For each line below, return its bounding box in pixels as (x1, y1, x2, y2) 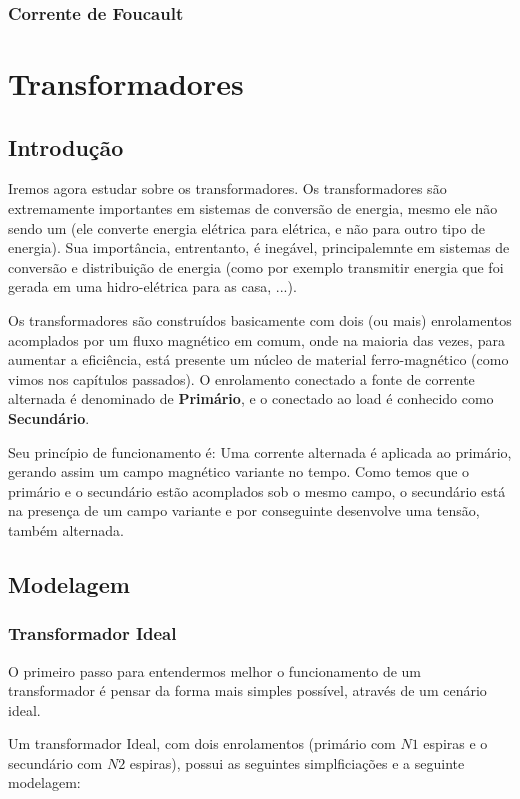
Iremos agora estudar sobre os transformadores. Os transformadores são (8, 178, 447, 199)
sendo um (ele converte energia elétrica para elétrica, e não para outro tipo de (8, 217, 486, 238)
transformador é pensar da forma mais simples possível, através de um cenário (8, 680, 487, 701)
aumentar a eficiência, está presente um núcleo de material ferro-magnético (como (8, 349, 509, 370)
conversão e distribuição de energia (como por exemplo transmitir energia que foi (8, 256, 504, 277)
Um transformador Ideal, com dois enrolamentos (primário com (8, 733, 396, 754)
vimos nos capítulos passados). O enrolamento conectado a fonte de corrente (8, 368, 475, 389)
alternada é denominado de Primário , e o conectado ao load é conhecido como (8, 388, 494, 409)
